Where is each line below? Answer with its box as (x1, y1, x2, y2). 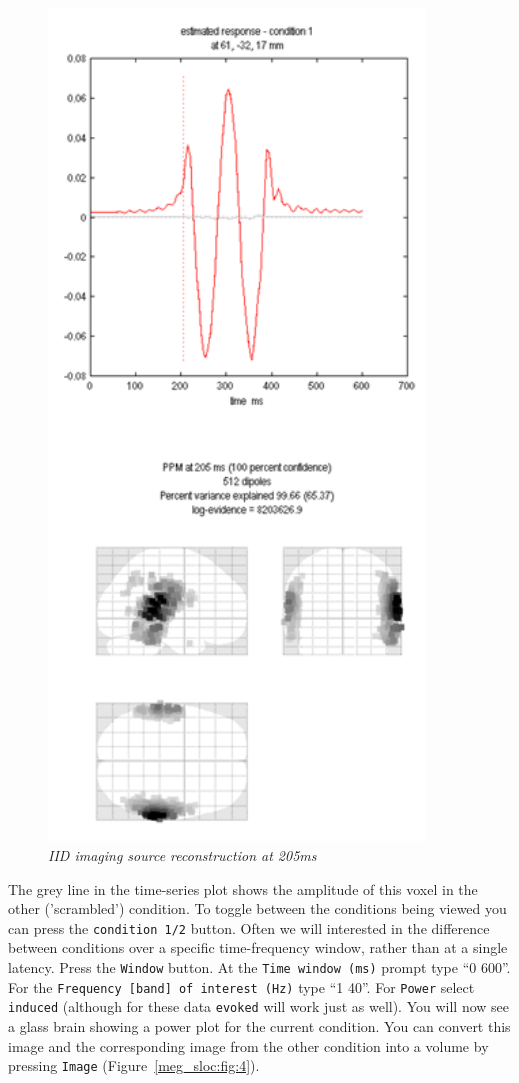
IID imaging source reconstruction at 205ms (48, 844, 317, 865)
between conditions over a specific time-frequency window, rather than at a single (8, 937, 508, 958)
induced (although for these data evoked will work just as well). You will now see (8, 996, 510, 1017)
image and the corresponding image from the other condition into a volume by (8, 1035, 489, 1056)
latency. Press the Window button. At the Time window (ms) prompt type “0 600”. (8, 956, 511, 977)
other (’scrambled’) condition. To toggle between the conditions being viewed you (8, 898, 507, 919)
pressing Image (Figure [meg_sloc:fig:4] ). (8, 1055, 260, 1076)
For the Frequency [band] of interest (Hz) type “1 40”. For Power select (8, 976, 475, 997)
